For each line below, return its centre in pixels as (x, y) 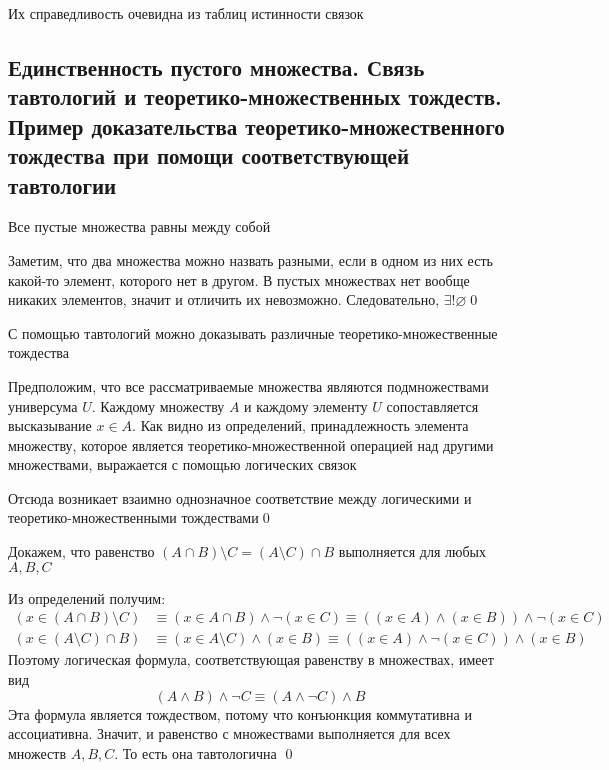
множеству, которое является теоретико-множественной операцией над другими (251, 444)
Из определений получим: (87, 597)
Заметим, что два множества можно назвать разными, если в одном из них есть (250, 259)
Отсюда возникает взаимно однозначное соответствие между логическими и (240, 497)
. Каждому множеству (158, 405)
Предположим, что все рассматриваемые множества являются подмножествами (248, 385)
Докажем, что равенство (81, 551)
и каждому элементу (306, 405)
